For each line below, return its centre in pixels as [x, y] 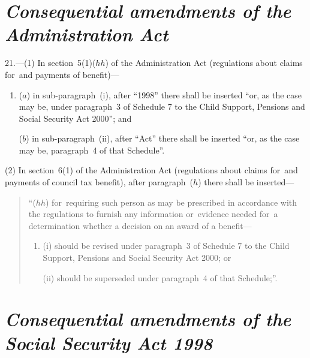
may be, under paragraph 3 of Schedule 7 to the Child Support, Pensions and [162, 106]
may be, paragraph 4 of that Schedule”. [92, 150]
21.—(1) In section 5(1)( [50, 63]
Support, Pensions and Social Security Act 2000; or [137, 258]
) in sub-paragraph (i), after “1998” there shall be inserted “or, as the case [164, 94]
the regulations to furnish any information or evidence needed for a [153, 214]
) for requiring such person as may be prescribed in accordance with [171, 202]
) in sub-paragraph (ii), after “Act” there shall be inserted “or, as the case [163, 138]
